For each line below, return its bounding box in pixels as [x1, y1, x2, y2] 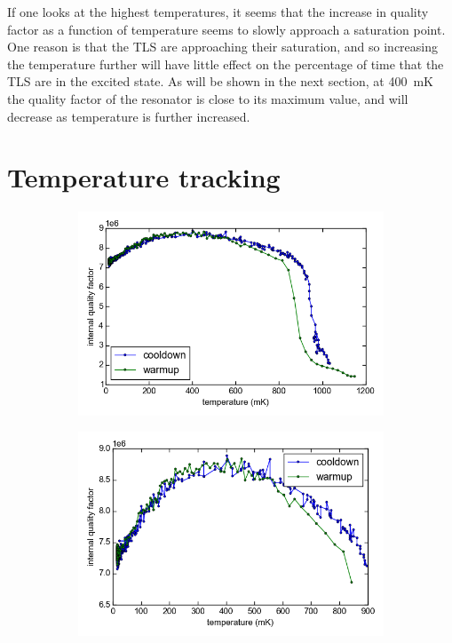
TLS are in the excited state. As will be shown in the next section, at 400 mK [7, 72, 433, 91]
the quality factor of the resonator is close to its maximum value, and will [7, 89, 408, 107]
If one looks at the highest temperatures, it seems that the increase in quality [7, 3, 429, 20]
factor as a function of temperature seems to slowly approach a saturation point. [7, 20, 446, 38]
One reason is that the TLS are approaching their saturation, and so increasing [7, 37, 439, 56]
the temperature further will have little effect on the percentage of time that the [7, 54, 444, 73]
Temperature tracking [7, 159, 281, 195]
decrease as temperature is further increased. [7, 107, 250, 125]
